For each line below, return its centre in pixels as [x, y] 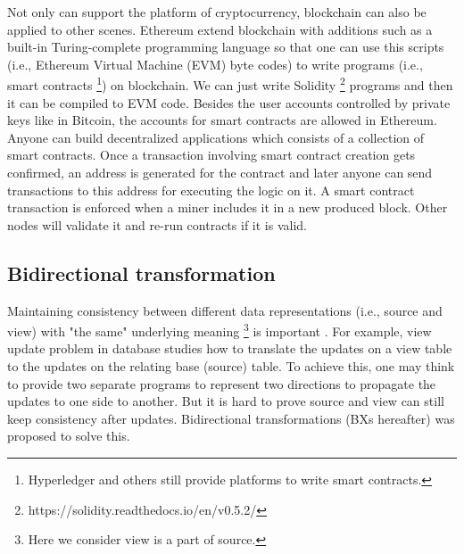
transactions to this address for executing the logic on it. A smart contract [211, 190]
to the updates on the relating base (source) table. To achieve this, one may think [231, 366]
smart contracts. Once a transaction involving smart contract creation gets [211, 155]
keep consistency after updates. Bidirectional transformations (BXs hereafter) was [231, 418]
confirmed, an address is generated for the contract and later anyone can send [220, 172]
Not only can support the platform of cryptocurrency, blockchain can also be [217, 12]
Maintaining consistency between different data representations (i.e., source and [225, 310]
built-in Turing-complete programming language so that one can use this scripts [226, 47]
